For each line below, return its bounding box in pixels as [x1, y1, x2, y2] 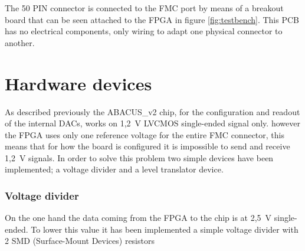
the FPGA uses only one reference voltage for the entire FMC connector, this [5, 128, 284, 141]
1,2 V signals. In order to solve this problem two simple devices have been [5, 151, 274, 164]
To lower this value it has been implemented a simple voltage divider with [31, 223, 299, 235]
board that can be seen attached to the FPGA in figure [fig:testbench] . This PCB [5, 13, 299, 25]
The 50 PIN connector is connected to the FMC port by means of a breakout [5, 2, 284, 14]
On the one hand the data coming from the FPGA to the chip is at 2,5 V [5, 211, 272, 224]
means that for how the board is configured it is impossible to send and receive [5, 140, 290, 152]
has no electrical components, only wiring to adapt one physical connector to [5, 25, 283, 37]
